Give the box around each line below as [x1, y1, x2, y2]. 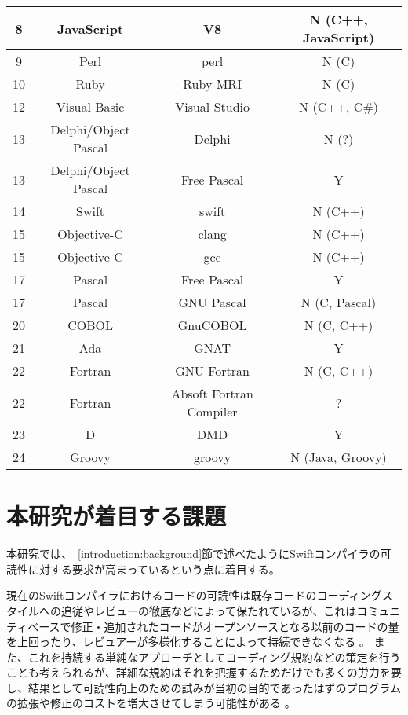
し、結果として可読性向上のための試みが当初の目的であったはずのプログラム [6, 679, 402, 695]
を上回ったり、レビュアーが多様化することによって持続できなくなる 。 [6, 633, 370, 650]
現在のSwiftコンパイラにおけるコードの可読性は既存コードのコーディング [6, 587, 382, 603]
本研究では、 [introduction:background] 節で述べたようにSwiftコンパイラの [6, 545, 381, 562]
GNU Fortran [175, 361, 250, 379]
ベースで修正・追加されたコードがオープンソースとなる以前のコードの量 [27, 618, 399, 634]
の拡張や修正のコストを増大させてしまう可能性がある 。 [6, 695, 296, 711]
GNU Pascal [178, 293, 246, 311]
